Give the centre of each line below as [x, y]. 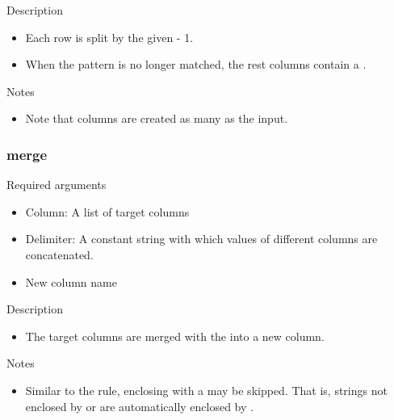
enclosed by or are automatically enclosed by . [139, 406]
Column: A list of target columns [107, 211]
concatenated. [59, 254]
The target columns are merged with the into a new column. [175, 336]
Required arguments [57, 185]
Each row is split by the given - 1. [109, 37]
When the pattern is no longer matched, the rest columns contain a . [196, 64]
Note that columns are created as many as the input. [157, 118]
